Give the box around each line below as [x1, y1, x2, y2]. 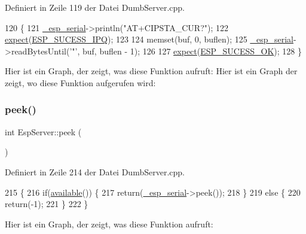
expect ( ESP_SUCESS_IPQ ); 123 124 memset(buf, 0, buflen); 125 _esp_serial [5, 33, 293, 45]
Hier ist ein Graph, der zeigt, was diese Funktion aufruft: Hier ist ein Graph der [5, 65, 298, 77]
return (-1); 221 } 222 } [5, 197, 88, 210]
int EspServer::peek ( [5, 125, 82, 138]
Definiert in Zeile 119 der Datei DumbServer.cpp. [5, 1, 185, 13]
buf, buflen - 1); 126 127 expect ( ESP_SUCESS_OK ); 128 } [82, 44, 302, 57]
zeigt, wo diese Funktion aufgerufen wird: [5, 76, 156, 89]
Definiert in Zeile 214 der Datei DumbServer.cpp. [5, 165, 185, 178]
